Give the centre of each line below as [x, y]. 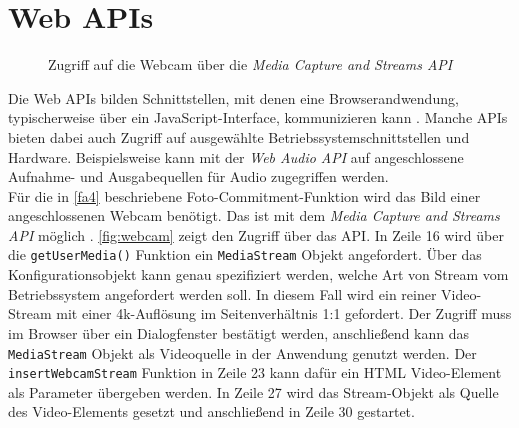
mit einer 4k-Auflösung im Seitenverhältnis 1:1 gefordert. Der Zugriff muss [284, 313]
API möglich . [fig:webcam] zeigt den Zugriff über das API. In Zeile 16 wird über [256, 234]
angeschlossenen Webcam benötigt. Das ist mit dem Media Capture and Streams [254, 215]
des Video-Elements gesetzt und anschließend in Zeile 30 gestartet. [211, 411]
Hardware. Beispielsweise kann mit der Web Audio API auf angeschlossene [236, 156]
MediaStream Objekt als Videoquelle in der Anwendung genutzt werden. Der [242, 352]
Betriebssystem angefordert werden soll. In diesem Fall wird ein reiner [222, 293]
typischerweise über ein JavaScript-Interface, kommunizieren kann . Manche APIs [258, 117]
